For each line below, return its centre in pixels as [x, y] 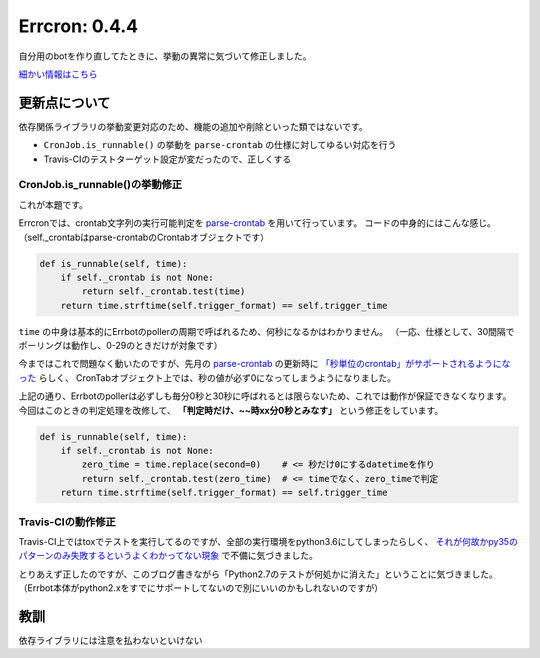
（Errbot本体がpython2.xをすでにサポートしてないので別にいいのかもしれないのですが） [201, 588]
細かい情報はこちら [58, 74]
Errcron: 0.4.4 [78, 26]
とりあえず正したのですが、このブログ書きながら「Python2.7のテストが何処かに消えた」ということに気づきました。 [258, 574]
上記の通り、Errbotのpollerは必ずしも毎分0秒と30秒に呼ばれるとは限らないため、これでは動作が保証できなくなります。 [265, 396]
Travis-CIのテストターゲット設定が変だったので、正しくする [167, 159]
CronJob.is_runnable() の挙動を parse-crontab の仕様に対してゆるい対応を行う [220, 145]
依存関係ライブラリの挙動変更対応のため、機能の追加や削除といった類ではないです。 [193, 126]
